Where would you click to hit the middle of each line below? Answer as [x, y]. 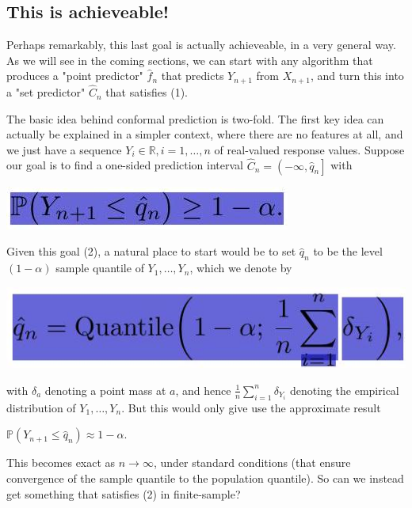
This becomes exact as [61, 463]
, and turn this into [357, 76]
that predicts [193, 76]
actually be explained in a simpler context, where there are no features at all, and [205, 134]
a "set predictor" [46, 92]
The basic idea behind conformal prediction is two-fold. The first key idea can [195, 118]
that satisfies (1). [147, 92]
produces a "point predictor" [75, 76]
